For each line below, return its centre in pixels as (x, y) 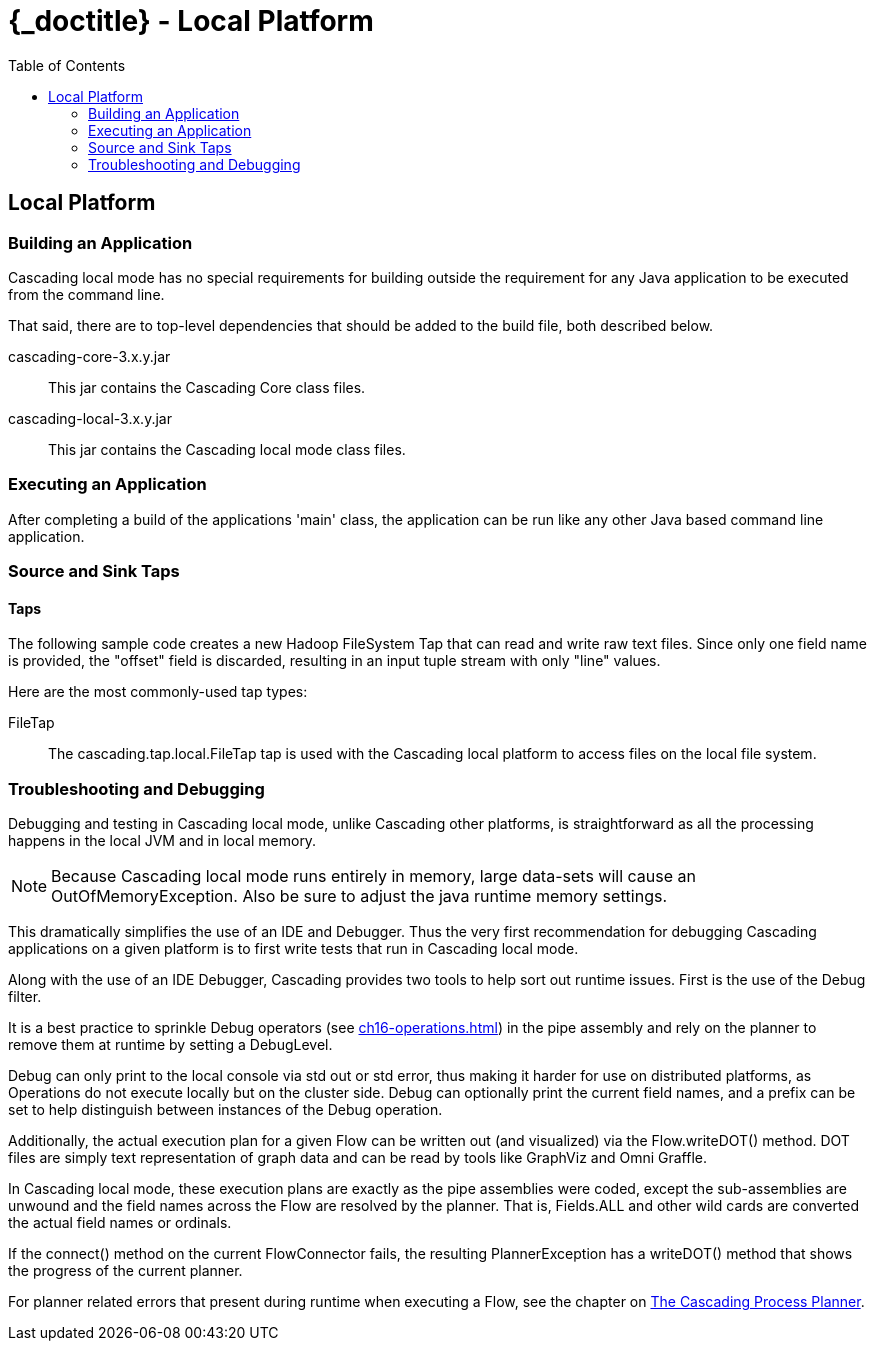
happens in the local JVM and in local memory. (162, 841)
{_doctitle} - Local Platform (191, 21)
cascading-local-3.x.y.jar (90, 418)
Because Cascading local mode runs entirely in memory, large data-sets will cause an (373, 876)
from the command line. (86, 294)
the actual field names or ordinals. (120, 1223)
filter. (25, 997)
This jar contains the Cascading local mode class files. (227, 449)
